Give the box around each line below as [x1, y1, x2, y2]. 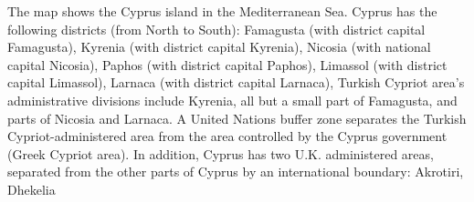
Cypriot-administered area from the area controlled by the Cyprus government [7, 126, 448, 146]
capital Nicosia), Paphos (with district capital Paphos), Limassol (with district [7, 55, 448, 74]
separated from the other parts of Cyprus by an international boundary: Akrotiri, [7, 162, 464, 181]
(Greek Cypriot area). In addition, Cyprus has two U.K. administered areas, [7, 144, 434, 163]
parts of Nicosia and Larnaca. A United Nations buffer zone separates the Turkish [7, 108, 467, 127]
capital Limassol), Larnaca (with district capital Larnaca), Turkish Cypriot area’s [7, 73, 465, 92]
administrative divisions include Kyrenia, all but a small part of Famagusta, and [7, 90, 458, 109]
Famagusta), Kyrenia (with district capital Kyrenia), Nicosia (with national [7, 37, 431, 56]
